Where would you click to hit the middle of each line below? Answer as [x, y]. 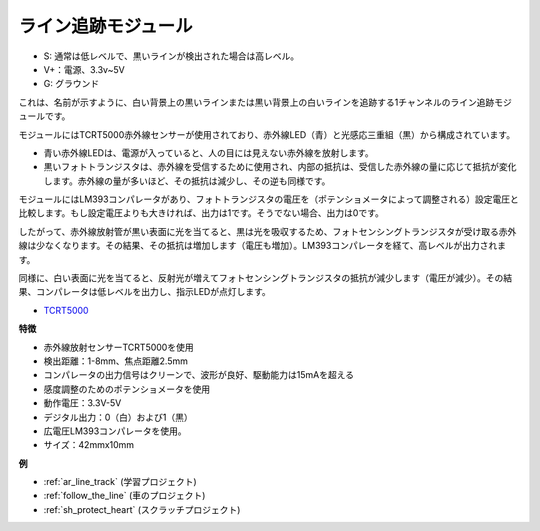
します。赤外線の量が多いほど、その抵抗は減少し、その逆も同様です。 [187, 181]
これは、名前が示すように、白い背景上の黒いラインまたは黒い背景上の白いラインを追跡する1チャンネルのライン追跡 [256, 102]
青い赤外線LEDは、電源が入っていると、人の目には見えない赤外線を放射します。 [208, 152]
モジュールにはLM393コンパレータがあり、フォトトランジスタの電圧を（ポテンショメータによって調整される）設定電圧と [268, 199]
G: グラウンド [71, 84]
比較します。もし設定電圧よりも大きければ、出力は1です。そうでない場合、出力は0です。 [201, 213]
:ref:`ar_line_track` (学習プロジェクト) [120, 482]
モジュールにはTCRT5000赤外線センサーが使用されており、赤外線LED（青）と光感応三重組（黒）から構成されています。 [266, 134]
